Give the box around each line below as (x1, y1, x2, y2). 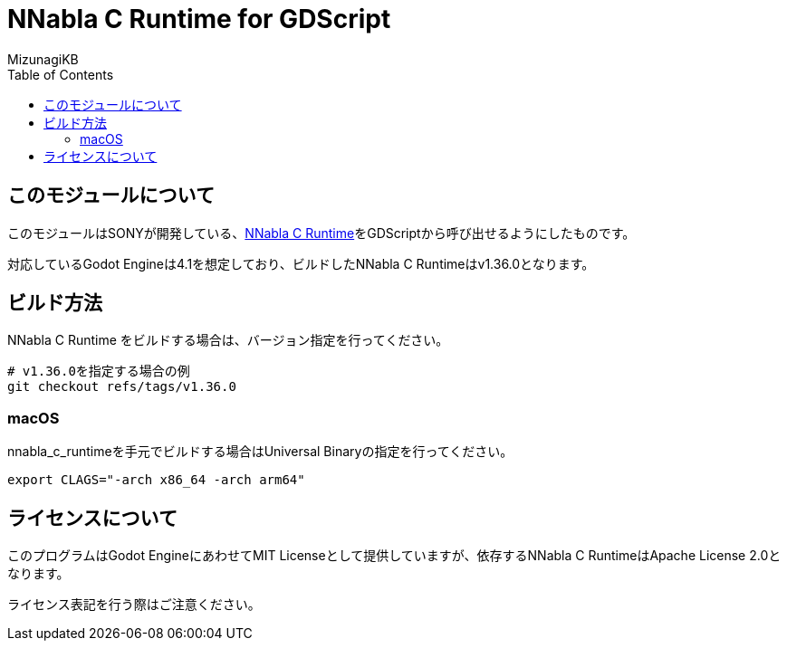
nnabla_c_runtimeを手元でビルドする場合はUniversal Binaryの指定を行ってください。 (7, 443, 513, 460)
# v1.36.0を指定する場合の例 (7, 364, 190, 379)
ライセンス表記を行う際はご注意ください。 (7, 596, 261, 613)
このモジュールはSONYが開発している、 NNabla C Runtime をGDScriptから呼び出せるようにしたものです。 (7, 224, 636, 241)
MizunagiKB (7, 51, 79, 67)
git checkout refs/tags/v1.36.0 (7, 379, 236, 395)
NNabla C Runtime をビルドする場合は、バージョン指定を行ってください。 (7, 332, 449, 348)
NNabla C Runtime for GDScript (7, 4, 391, 34)
